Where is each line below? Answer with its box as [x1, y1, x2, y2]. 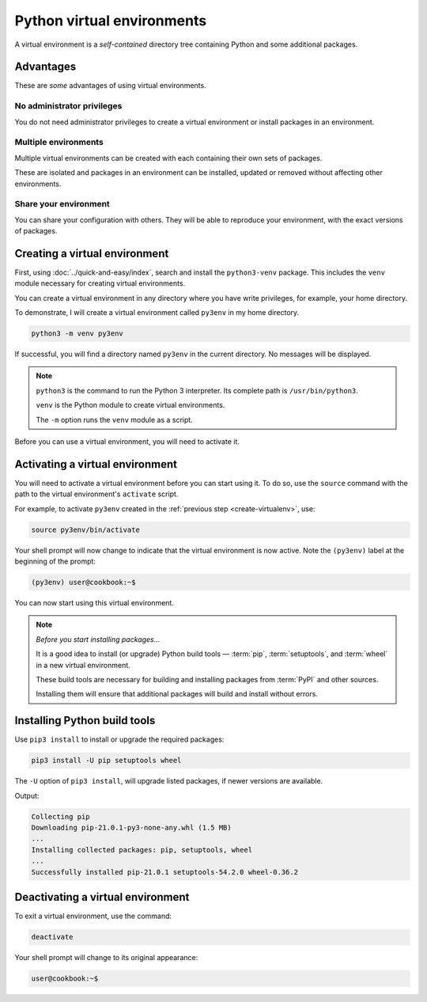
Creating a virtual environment [14, 246, 169, 260]
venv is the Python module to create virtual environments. [36, 400, 225, 410]
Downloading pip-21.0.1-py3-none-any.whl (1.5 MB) [31, 823, 232, 833]
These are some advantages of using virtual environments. [14, 81, 206, 90]
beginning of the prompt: [14, 556, 96, 566]
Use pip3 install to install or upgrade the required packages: [14, 734, 225, 744]
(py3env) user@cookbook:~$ [31, 578, 136, 587]
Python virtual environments [14, 12, 207, 29]
